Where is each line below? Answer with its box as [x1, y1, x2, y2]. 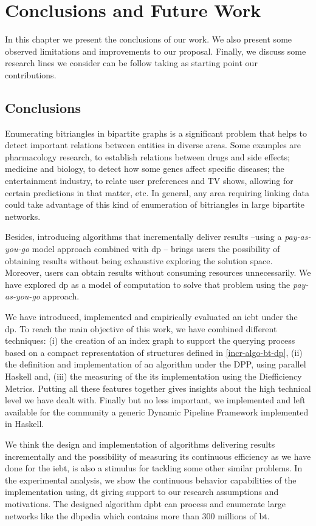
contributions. [5, 68, 57, 81]
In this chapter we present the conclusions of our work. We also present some [5, 33, 292, 46]
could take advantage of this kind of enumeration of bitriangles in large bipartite [5, 198, 305, 211]
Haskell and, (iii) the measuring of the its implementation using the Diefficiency [5, 369, 302, 382]
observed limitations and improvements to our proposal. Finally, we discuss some [5, 44, 306, 57]
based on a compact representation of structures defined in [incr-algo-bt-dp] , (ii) [5, 346, 303, 358]
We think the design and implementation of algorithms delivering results [5, 437, 275, 450]
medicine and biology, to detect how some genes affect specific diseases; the [5, 162, 284, 175]
